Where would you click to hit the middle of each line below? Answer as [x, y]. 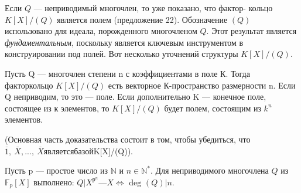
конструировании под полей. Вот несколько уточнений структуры [122, 54]
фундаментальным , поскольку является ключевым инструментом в [124, 42]
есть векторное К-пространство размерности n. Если [202, 85]
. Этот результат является [252, 31]
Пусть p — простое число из [57, 170]
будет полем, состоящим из [213, 108]
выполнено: [54, 182]
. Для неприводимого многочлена [209, 170]
